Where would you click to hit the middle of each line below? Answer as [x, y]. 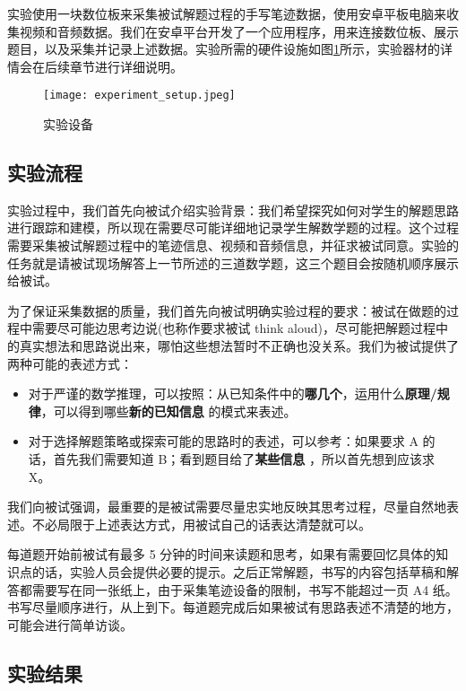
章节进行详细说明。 [126, 66]
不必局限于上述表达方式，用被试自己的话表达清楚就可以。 [201, 524]
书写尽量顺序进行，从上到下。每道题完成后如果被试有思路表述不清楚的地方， [233, 607]
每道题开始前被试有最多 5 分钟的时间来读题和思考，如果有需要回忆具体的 [222, 554]
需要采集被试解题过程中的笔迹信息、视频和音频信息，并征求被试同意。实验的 [233, 245]
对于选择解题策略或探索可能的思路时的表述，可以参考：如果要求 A [223, 441]
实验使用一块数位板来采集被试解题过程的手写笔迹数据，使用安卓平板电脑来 [227, 13]
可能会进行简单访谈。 [70, 624]
